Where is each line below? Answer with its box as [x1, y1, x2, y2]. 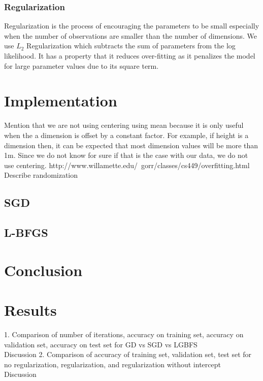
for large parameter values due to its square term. [4, 60, 159, 71]
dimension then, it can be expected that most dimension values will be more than [4, 140, 258, 150]
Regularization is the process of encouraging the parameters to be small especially [4, 20, 259, 31]
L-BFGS [4, 225, 48, 240]
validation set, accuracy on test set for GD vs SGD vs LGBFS [4, 339, 198, 349]
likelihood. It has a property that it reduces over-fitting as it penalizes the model [4, 50, 255, 61]
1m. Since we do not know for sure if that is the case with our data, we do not [4, 150, 248, 160]
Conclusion [4, 259, 83, 280]
